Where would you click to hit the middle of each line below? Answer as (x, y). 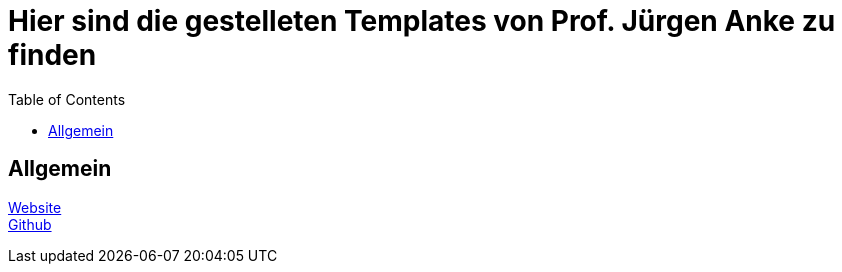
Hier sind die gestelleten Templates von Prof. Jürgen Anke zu (422, 21)
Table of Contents (67, 99)
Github (30, 224)
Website (35, 207)
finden (52, 55)
